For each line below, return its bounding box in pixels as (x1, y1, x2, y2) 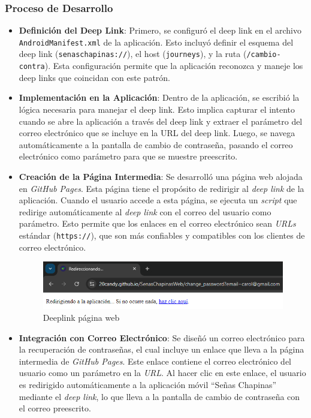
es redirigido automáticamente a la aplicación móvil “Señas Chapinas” (19, 378, 277, 390)
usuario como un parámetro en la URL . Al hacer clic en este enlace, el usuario (19, 366, 306, 379)
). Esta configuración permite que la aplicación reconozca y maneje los (44, 59, 303, 72)
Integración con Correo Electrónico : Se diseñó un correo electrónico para (19, 331, 305, 344)
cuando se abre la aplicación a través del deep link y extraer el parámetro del (19, 115, 303, 127)
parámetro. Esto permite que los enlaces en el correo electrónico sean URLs (19, 217, 296, 230)
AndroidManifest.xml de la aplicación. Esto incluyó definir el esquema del (19, 35, 294, 48)
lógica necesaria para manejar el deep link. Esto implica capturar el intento (19, 103, 295, 115)
